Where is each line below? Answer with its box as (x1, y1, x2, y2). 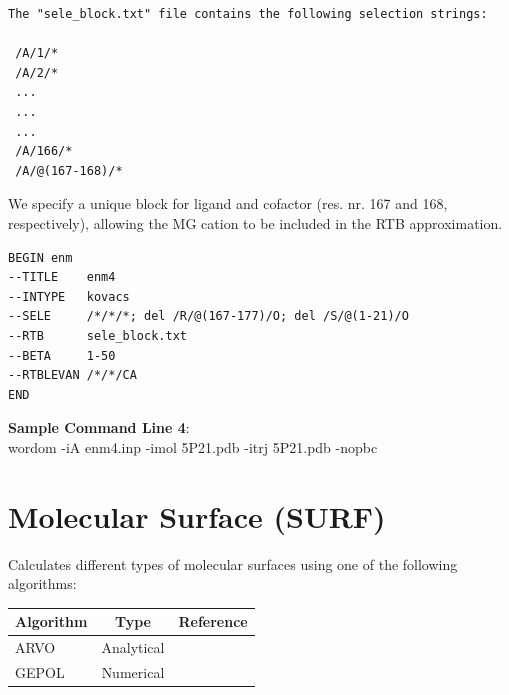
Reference (178, 611, 248, 632)
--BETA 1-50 (8, 348, 116, 363)
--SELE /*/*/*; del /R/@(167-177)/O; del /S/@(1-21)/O (8, 309, 409, 324)
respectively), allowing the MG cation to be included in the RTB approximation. (8, 212, 503, 233)
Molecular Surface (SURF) (8, 495, 386, 536)
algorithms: (8, 573, 77, 594)
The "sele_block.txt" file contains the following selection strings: (8, 7, 488, 21)
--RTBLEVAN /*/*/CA (8, 368, 137, 383)
